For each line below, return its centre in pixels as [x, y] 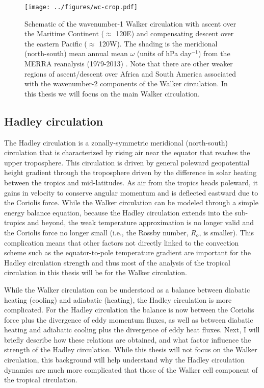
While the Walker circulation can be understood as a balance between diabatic [127, 289]
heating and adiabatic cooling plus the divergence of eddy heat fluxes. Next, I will [132, 330]
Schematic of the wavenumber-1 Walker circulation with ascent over [130, 23]
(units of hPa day [164, 53]
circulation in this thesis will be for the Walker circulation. [96, 272]
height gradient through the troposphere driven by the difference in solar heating [130, 172]
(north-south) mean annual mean [76, 53]
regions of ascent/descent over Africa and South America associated [130, 73]
